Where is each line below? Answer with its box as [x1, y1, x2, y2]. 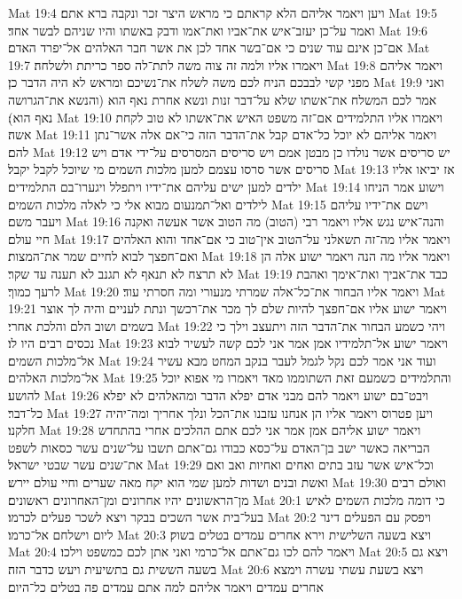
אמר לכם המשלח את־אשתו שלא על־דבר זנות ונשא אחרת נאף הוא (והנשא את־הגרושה [8, 90, 437, 108]
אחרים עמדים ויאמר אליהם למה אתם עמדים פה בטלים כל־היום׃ [8, 577, 324, 595]
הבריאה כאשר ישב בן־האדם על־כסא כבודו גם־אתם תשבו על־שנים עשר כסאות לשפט [8, 437, 430, 456]
